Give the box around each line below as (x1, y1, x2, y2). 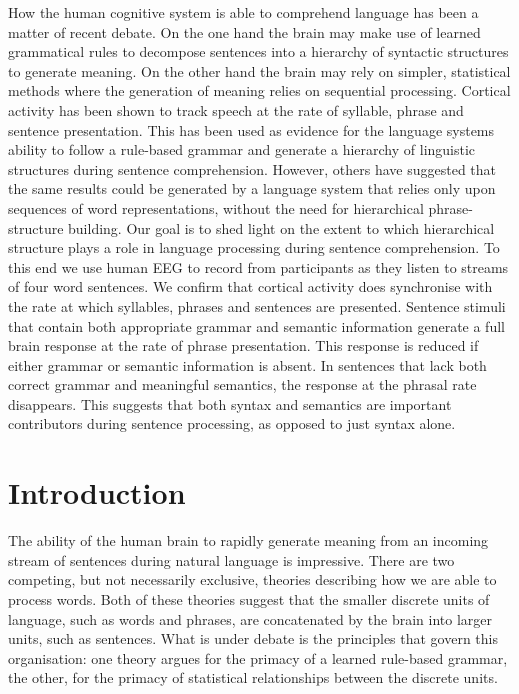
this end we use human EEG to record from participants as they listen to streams (8, 256, 509, 277)
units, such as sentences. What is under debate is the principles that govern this (8, 628, 499, 649)
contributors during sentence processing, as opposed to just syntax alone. (8, 413, 456, 434)
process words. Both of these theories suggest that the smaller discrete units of (8, 588, 490, 609)
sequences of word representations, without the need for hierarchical (8, 197, 424, 218)
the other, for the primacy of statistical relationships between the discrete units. (8, 667, 498, 688)
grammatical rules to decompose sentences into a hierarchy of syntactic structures (8, 41, 509, 62)
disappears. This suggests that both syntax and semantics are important (8, 393, 452, 414)
